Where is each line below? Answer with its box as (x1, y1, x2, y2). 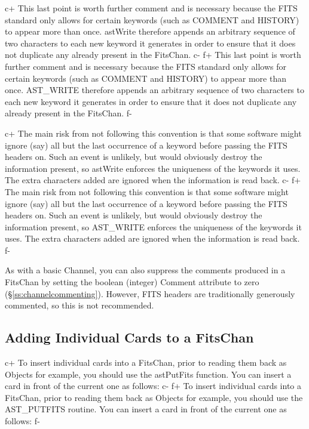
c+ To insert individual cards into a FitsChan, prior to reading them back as (5, 356, 287, 369)
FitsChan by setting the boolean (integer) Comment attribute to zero (5, 276, 259, 288)
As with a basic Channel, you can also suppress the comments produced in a (5, 264, 286, 276)
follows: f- (5, 415, 40, 427)
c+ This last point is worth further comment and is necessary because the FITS (5, 2, 298, 14)
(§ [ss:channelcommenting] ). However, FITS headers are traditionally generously (5, 287, 295, 300)
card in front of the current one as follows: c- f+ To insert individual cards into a (5, 379, 302, 392)
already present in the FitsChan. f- (5, 107, 132, 119)
